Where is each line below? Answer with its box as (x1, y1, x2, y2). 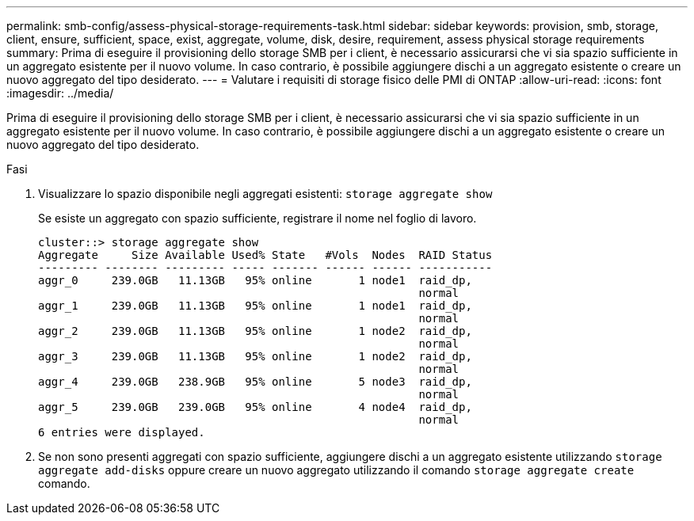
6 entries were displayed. (38, 426, 205, 439)
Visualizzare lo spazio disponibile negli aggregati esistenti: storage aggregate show (38, 187, 493, 200)
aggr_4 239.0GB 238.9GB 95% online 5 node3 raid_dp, (38, 375, 472, 388)
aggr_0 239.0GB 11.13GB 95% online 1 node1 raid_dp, (38, 274, 472, 287)
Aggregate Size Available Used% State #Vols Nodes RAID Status (38, 249, 493, 261)
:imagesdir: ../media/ (6, 86, 114, 100)
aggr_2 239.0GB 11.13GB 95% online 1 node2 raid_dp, (38, 325, 472, 337)
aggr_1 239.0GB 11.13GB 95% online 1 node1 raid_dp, (38, 299, 472, 312)
